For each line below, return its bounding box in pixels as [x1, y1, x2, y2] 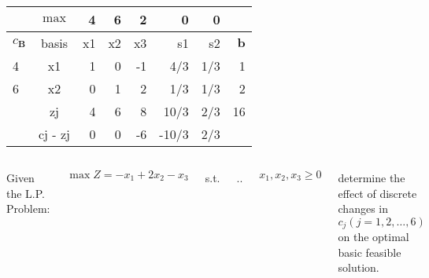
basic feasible [338, 243, 401, 260]
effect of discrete [338, 185, 417, 201]
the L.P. [6, 185, 46, 201]
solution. [338, 259, 379, 276]
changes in [338, 200, 388, 217]
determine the [338, 170, 405, 185]
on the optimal [338, 229, 409, 245]
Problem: [6, 200, 50, 217]
